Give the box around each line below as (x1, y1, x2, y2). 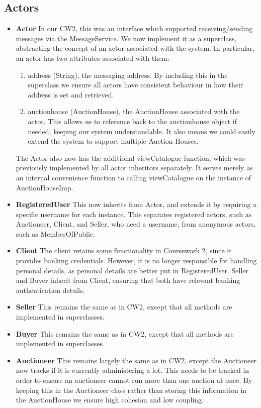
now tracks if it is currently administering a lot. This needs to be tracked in (16, 365, 249, 375)
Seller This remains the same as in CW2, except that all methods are (16, 301, 232, 312)
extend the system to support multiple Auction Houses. (28, 136, 199, 146)
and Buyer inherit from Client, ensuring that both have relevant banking (16, 275, 240, 285)
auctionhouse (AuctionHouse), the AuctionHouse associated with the (28, 106, 240, 117)
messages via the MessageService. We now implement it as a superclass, (16, 33, 237, 43)
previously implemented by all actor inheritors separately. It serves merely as (16, 162, 253, 173)
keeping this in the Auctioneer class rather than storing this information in (16, 384, 247, 395)
